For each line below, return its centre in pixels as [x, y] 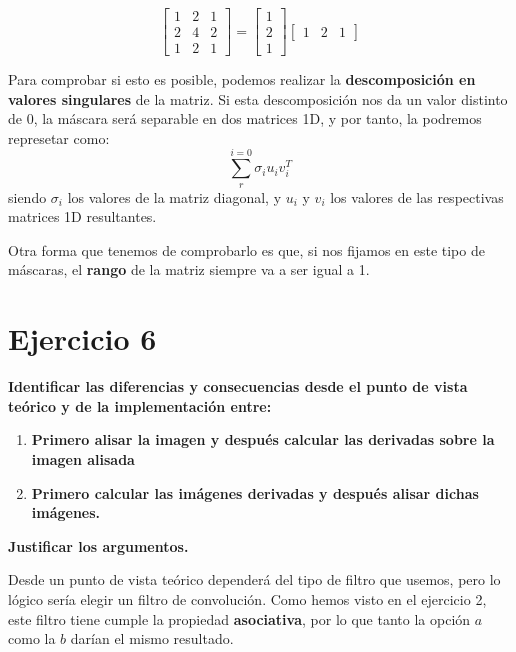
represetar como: [59, 137]
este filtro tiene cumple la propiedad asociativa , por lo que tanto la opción [239, 618]
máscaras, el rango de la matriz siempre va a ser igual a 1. [189, 269]
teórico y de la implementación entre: [140, 405]
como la [32, 638]
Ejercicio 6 [82, 338]
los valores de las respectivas [417, 196]
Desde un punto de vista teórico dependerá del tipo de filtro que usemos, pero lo [254, 579]
